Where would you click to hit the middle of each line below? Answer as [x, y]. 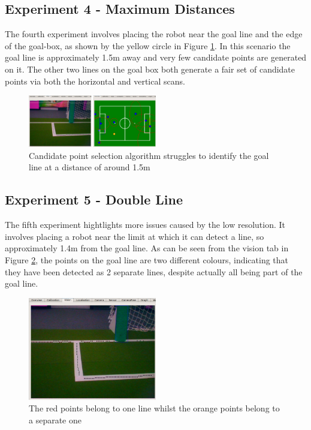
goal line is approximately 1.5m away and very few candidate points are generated [156, 57]
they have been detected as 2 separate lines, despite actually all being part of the [154, 271]
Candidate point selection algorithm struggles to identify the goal [149, 155]
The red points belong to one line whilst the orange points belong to [154, 408]
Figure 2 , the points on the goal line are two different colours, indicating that [147, 260]
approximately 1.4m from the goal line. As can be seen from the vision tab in [147, 248]
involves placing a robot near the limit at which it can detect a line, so [135, 236]
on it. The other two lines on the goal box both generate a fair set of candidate [150, 69]
